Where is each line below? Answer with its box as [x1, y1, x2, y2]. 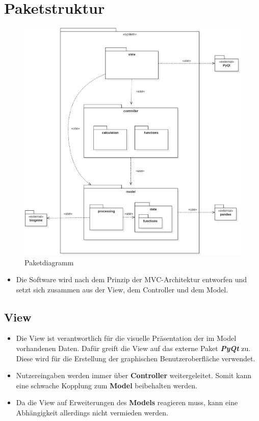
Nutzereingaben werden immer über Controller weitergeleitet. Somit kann [16, 370, 251, 381]
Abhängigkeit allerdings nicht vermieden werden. [16, 407, 168, 418]
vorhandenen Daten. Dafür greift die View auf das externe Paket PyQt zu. [16, 343, 251, 354]
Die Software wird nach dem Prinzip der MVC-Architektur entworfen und [16, 274, 247, 285]
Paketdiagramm [24, 257, 74, 267]
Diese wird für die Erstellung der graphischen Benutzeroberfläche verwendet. [16, 353, 255, 363]
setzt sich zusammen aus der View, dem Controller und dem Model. [16, 284, 228, 294]
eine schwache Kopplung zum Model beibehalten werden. [16, 380, 197, 390]
